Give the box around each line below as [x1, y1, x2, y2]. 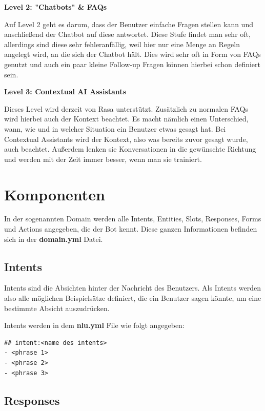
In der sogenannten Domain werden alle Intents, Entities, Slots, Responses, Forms [4, 213, 261, 224]
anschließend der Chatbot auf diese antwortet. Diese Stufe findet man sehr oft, [4, 29, 251, 39]
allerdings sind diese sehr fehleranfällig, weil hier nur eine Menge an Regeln [4, 38, 240, 49]
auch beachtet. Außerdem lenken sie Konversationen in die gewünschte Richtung [4, 143, 256, 154]
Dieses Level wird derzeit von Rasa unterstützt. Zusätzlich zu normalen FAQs [4, 103, 248, 114]
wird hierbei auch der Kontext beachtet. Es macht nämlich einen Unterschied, [4, 113, 249, 124]
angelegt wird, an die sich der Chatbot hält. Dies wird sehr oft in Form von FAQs [4, 49, 261, 59]
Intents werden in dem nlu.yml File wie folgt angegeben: [4, 320, 185, 331]
